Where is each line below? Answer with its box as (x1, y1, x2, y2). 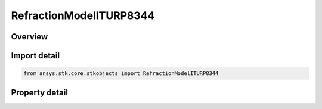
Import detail (11, 51, 60, 61)
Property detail (11, 87, 69, 98)
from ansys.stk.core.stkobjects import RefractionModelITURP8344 (23, 70, 219, 77)
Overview (11, 32, 48, 42)
